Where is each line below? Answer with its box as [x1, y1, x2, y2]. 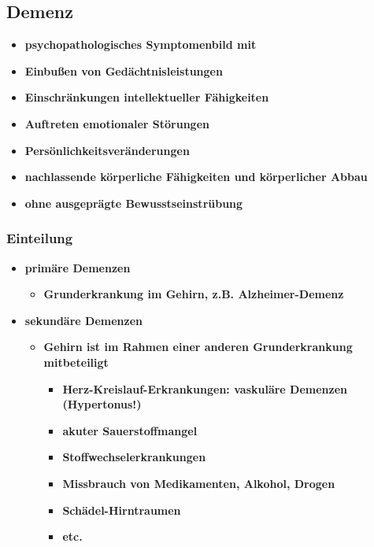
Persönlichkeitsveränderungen [24, 142, 190, 158]
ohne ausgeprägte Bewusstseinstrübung [24, 194, 243, 211]
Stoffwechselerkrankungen [62, 449, 206, 465]
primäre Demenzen [24, 259, 131, 275]
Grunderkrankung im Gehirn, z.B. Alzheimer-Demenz [43, 286, 344, 302]
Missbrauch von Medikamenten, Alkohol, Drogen [62, 475, 335, 491]
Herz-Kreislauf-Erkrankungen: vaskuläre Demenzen [62, 380, 348, 397]
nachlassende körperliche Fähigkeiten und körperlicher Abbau [24, 168, 368, 185]
